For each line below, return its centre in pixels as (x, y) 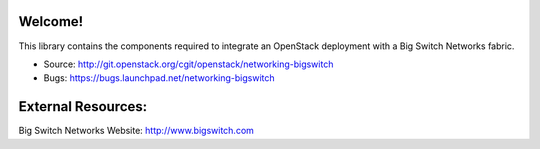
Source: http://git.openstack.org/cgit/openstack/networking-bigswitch (188, 64)
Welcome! (51, 21)
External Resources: (83, 106)
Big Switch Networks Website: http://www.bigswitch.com (136, 131)
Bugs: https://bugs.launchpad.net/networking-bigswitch (159, 78)
